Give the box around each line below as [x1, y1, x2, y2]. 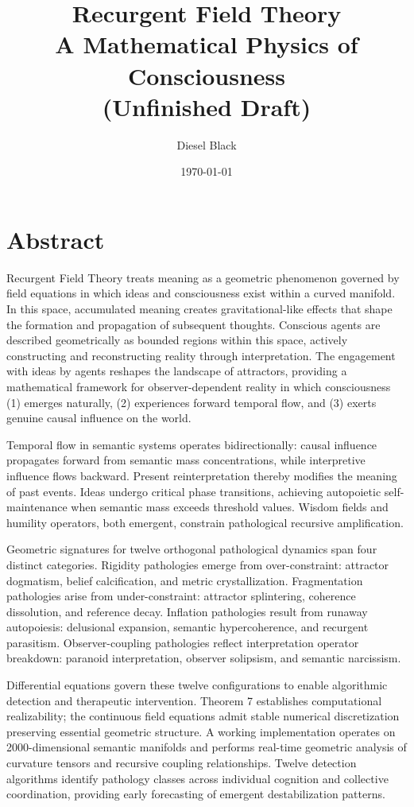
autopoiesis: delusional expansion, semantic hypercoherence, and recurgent [6, 619, 369, 635]
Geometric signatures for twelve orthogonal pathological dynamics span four [6, 541, 377, 557]
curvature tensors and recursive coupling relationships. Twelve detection [6, 755, 357, 771]
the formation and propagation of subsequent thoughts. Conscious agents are [6, 316, 381, 332]
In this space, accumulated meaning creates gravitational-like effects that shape [6, 301, 393, 316]
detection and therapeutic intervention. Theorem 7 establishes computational [6, 692, 382, 708]
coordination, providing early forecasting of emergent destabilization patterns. [6, 786, 385, 802]
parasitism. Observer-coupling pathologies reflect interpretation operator [6, 634, 359, 650]
